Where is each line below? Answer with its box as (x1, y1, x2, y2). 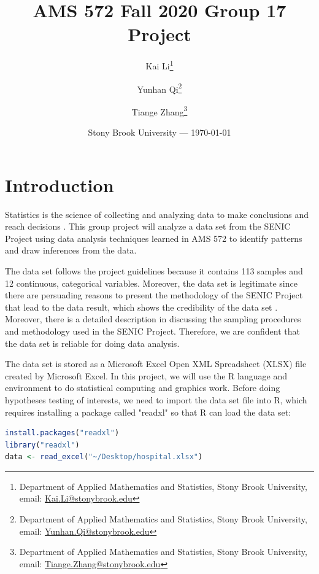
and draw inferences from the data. (5, 244, 137, 257)
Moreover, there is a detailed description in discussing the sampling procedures (5, 312, 301, 325)
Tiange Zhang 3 (131, 103, 188, 118)
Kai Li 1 (145, 58, 174, 72)
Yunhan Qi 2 (137, 80, 182, 95)
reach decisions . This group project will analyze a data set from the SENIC (5, 220, 291, 233)
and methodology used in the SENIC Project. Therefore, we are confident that (5, 324, 300, 337)
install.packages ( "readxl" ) (5, 429, 120, 438)
